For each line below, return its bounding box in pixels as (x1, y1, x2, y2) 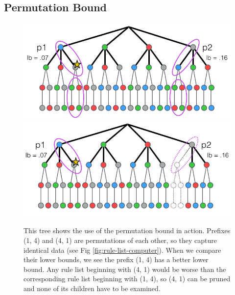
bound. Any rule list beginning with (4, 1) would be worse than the (23, 264, 226, 274)
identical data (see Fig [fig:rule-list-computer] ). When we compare (23, 244, 221, 255)
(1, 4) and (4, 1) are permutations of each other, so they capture (23, 235, 217, 245)
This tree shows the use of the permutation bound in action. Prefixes (23, 225, 231, 236)
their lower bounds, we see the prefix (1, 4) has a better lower (23, 254, 209, 265)
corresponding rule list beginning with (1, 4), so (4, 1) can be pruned (23, 273, 231, 284)
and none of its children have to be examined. (23, 283, 161, 293)
